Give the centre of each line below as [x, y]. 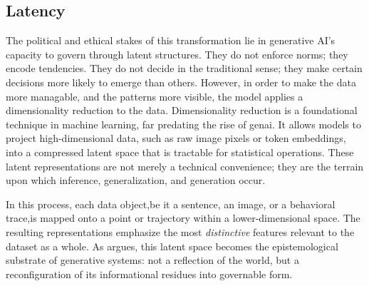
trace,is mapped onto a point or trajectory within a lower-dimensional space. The [183, 218]
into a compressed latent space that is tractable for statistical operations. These [180, 152]
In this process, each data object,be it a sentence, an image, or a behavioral [171, 204]
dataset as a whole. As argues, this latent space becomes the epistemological [172, 246]
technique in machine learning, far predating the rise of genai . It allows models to [183, 124]
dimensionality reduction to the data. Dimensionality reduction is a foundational [182, 110]
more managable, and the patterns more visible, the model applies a [155, 96]
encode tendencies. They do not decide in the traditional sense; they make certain [184, 68]
